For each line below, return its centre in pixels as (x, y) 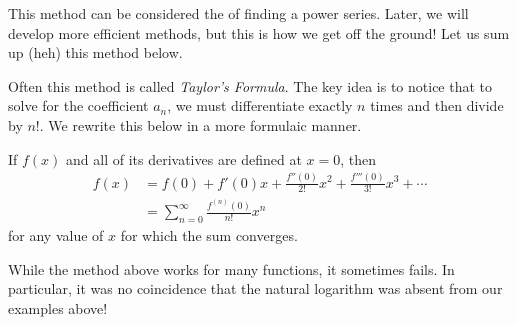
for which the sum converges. (209, 234)
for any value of (56, 234)
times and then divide (437, 105)
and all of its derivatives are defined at (184, 158)
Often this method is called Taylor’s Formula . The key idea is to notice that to (250, 85)
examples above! (58, 307)
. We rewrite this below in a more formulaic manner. (200, 124)
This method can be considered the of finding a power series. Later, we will (238, 13)
